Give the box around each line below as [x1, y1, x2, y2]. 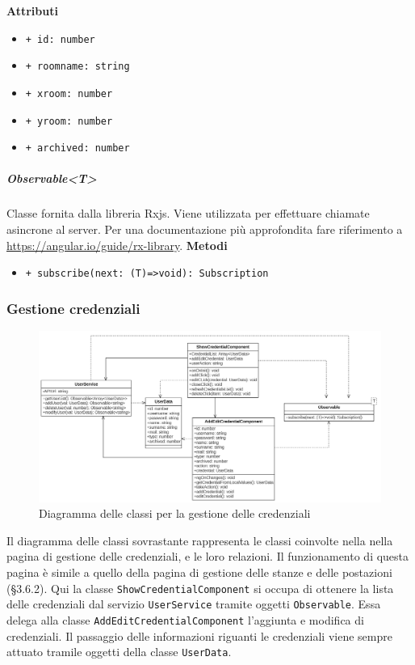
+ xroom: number [25, 87, 113, 100]
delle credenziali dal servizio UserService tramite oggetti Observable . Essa [6, 595, 381, 612]
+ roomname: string [25, 61, 130, 73]
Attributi [6, 2, 58, 19]
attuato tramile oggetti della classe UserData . [6, 643, 232, 660]
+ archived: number [25, 142, 130, 155]
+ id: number [25, 33, 95, 45]
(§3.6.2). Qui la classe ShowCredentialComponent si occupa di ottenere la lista [6, 579, 394, 596]
